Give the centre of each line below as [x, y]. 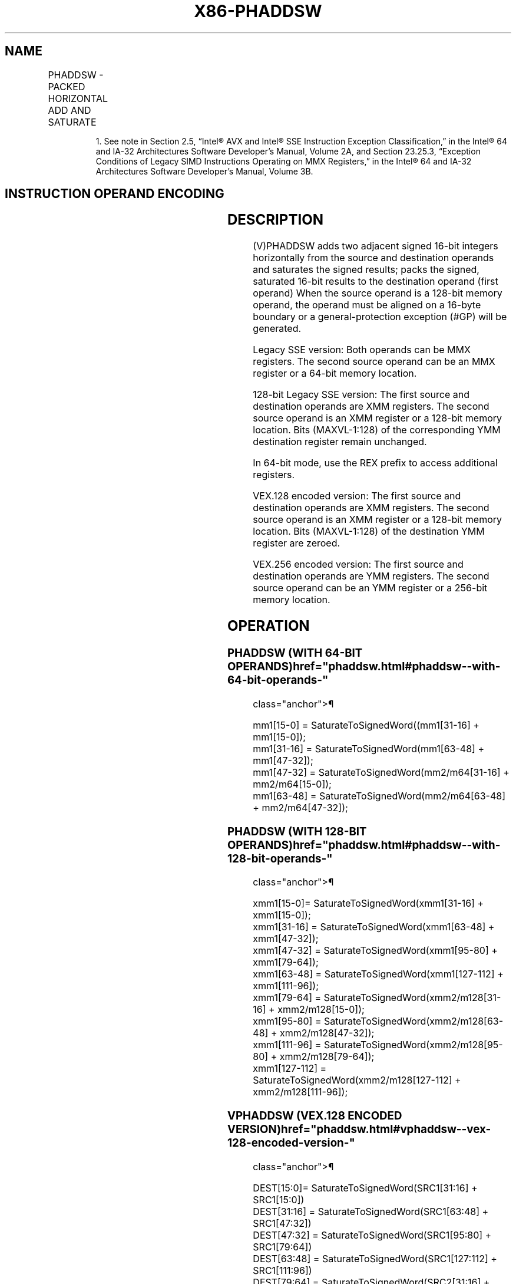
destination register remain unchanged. [340, 442]
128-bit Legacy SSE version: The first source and [361, 395]
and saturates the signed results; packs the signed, [366, 270]
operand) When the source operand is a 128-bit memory [378, 293]
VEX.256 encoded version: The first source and [358, 564]
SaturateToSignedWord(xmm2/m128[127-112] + [357, 1080]
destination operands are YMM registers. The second [371, 576]
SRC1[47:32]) [282, 1223]
